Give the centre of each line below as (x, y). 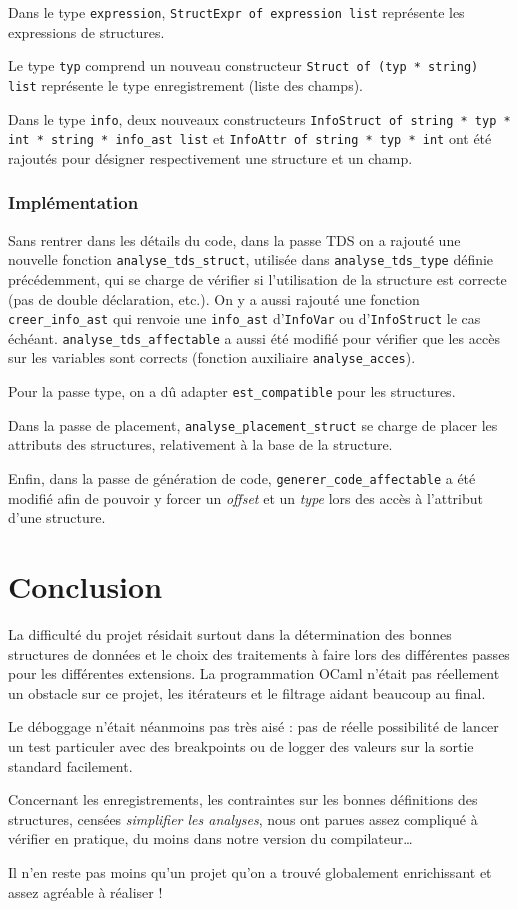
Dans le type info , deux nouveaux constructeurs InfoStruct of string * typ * (259, 118)
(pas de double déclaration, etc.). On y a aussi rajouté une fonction (214, 298)
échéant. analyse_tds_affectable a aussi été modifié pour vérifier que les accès (254, 337)
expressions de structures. (86, 31)
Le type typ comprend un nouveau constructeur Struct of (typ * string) (243, 65)
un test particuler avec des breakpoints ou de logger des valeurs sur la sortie (241, 745)
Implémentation (73, 202)
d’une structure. (57, 517)
